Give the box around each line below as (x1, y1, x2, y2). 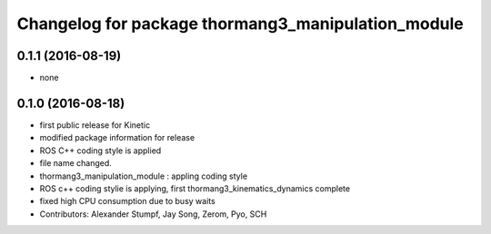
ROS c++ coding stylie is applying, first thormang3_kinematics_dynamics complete (39, 182, 350, 194)
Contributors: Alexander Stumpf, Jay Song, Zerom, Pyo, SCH (39, 209, 267, 219)
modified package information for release (39, 132, 195, 143)
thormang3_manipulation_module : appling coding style (39, 171, 248, 181)
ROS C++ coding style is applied (39, 145, 162, 156)
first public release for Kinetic (39, 119, 150, 131)
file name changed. (39, 158, 113, 169)
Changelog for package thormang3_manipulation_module (16, 14, 464, 34)
